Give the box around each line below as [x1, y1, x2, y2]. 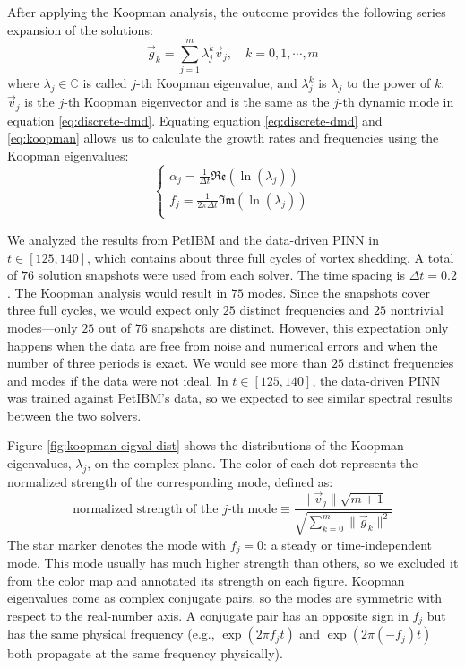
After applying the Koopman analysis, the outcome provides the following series [7, 3, 446, 21]
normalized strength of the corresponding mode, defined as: [7, 472, 333, 491]
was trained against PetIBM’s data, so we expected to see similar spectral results [7, 388, 452, 407]
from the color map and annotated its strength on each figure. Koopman [7, 570, 405, 589]
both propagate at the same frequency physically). [7, 644, 283, 663]
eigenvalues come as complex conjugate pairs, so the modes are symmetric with [7, 588, 443, 607]
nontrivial [390, 300, 443, 319]
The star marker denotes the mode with [7, 534, 227, 553]
